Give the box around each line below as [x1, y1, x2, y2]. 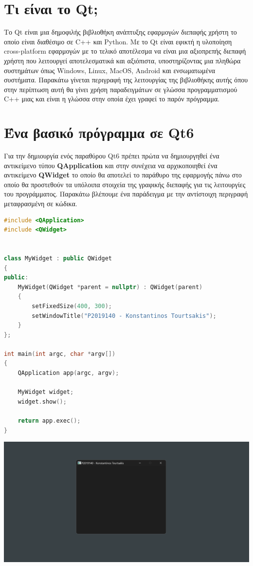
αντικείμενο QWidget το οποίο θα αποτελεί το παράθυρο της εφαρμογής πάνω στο [4, 170, 242, 180]
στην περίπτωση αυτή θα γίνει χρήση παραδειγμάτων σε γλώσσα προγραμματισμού [4, 84, 237, 94]
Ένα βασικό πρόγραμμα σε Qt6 [4, 122, 194, 142]
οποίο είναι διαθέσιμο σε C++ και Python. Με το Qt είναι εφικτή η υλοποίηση [4, 36, 232, 46]
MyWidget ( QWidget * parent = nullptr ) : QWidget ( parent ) [18, 283, 203, 291]
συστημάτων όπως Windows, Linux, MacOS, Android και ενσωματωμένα [4, 65, 216, 75]
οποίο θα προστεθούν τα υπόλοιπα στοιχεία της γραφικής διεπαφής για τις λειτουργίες [4, 179, 246, 189]
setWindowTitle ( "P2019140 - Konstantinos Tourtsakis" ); [32, 312, 217, 319]
